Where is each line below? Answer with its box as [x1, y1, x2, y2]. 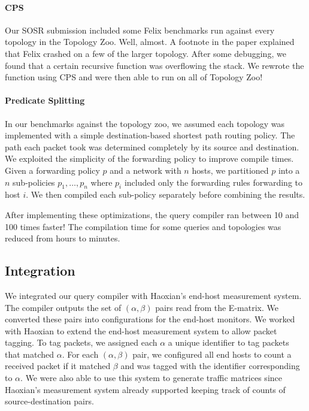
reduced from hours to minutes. [5, 232, 120, 244]
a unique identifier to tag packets [168, 336, 289, 349]
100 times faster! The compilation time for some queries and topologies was [5, 220, 281, 232]
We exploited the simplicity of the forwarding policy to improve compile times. [5, 152, 294, 165]
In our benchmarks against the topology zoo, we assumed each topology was [5, 117, 285, 129]
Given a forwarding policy [5, 164, 100, 176]
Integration [5, 261, 75, 280]
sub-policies [13, 176, 55, 188]
